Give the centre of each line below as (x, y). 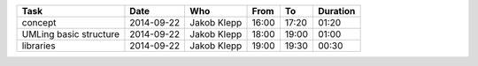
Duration (336, 11)
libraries (39, 46)
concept (39, 22)
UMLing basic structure (70, 34)
